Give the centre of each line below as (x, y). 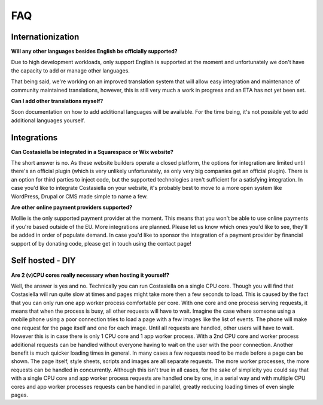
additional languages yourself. (48, 120)
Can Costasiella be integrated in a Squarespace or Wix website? (92, 152)
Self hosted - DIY (43, 261)
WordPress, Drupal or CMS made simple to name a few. (80, 196)
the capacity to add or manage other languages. (70, 70)
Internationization (45, 37)
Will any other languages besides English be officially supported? (94, 52)
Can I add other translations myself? (57, 101)
